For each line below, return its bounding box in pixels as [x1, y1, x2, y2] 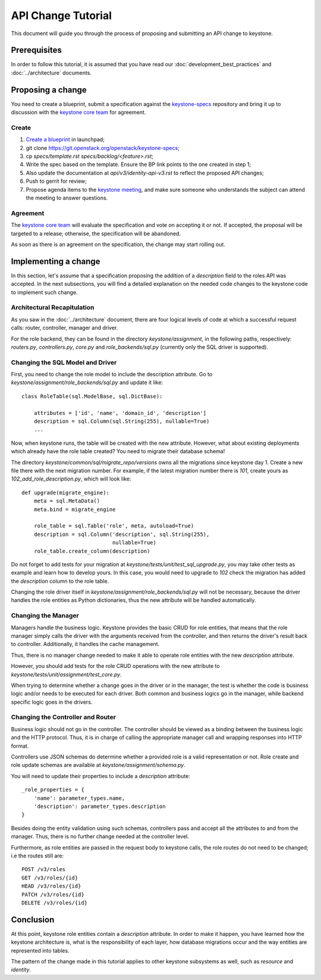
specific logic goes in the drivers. [11, 698, 93, 706]
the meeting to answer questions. [26, 194, 108, 202]
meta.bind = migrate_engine [33, 506, 116, 513]
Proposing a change [11, 85, 87, 95]
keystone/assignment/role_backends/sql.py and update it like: [11, 379, 163, 386]
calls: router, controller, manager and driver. [11, 324, 118, 332]
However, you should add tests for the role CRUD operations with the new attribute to [11, 663, 220, 670]
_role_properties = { [21, 787, 84, 793]
